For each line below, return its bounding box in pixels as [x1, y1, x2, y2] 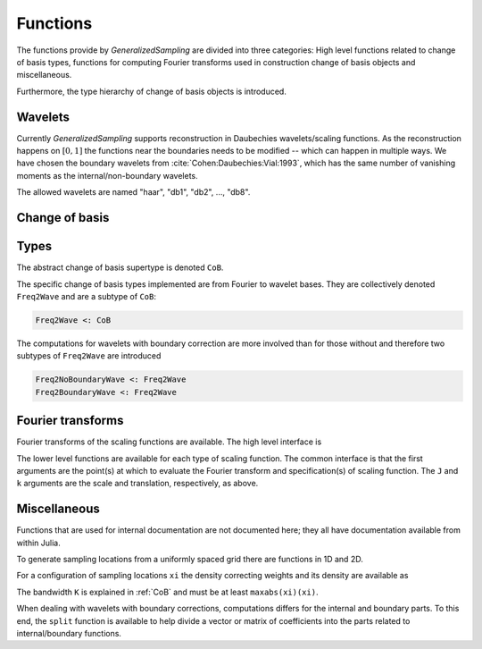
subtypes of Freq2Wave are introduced [16, 350, 162, 361]
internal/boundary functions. [16, 628, 122, 638]
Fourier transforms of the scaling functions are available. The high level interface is [16, 436, 322, 447]
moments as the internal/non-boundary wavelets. [16, 170, 198, 181]
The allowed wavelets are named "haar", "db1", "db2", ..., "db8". [16, 187, 251, 198]
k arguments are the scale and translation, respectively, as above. [16, 478, 259, 489]
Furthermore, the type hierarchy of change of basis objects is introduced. [16, 86, 287, 97]
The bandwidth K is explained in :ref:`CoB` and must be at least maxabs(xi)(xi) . [16, 586, 319, 597]
